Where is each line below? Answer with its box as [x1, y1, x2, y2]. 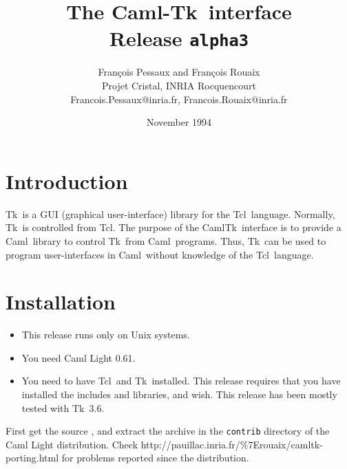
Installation [6, 287, 116, 316]
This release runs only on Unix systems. [21, 327, 190, 342]
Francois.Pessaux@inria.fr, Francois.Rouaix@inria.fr [70, 91, 288, 106]
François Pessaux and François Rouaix [98, 65, 260, 79]
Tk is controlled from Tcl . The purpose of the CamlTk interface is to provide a [6, 220, 341, 235]
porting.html [6, 450, 59, 465]
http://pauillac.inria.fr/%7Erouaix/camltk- [140, 437, 323, 451]
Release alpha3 [109, 24, 249, 52]
